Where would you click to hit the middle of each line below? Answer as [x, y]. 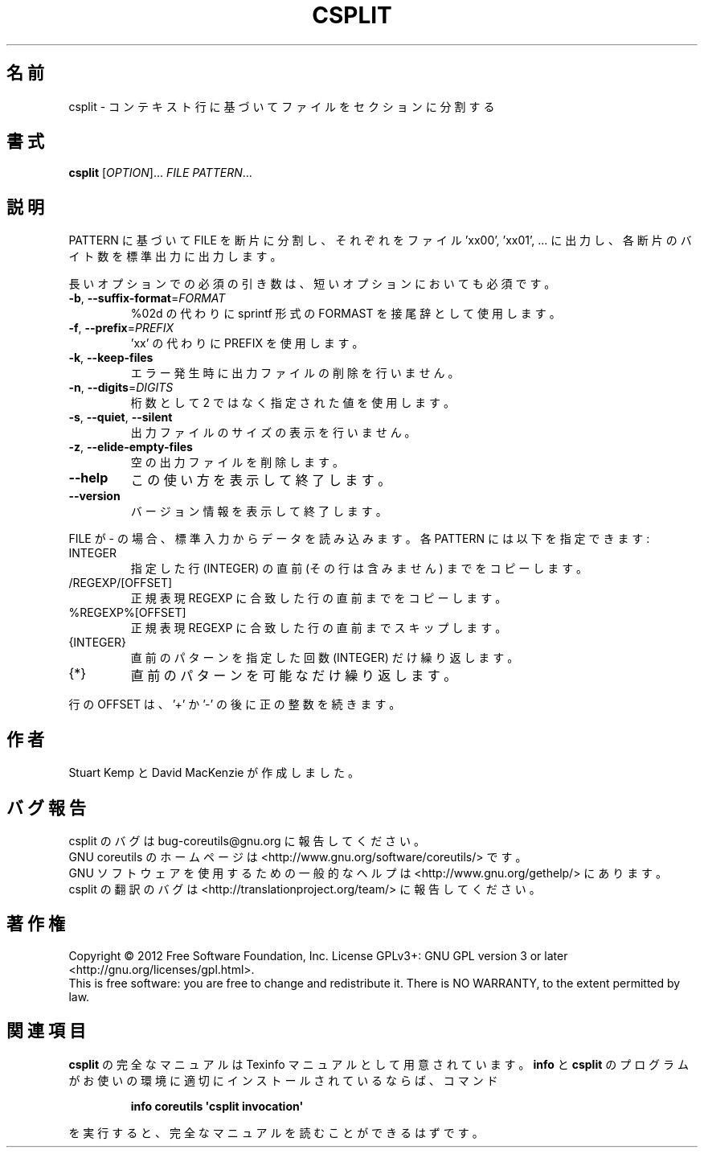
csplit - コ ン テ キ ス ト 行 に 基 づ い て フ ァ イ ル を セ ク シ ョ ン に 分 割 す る [282, 106]
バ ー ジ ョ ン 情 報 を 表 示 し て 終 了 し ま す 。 [259, 511]
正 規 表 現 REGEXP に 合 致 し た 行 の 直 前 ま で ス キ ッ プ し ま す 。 [319, 628]
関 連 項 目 [46, 1031]
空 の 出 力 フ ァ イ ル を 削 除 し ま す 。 [237, 462]
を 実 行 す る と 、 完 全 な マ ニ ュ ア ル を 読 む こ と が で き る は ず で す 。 [276, 1132]
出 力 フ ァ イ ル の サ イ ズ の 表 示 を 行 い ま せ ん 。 [273, 433]
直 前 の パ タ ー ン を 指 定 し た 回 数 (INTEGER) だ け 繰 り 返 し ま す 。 [325, 658]
